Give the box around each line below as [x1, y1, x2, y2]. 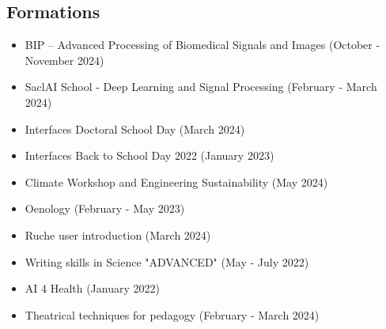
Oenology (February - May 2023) [25, 200, 185, 217]
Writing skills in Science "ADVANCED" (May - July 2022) [25, 253, 309, 270]
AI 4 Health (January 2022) [25, 280, 160, 297]
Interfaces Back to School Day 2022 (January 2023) [25, 147, 274, 164]
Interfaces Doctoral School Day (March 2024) [25, 120, 245, 137]
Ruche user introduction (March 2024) [25, 226, 211, 243]
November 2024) [25, 51, 104, 68]
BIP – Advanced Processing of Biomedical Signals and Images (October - [25, 36, 380, 53]
